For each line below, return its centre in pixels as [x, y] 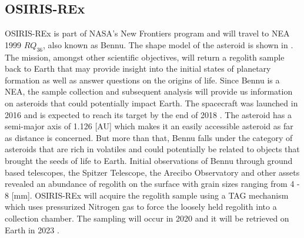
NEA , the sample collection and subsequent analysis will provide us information [149, 91]
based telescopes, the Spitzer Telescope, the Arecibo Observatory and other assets [152, 172]
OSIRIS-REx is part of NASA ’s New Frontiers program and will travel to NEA [147, 33]
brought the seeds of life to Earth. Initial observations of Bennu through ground [149, 160]
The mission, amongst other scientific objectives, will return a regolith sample [145, 57]
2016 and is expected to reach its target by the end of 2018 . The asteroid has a [148, 114]
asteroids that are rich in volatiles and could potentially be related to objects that [152, 149]
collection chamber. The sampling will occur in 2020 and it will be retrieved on [147, 218]
